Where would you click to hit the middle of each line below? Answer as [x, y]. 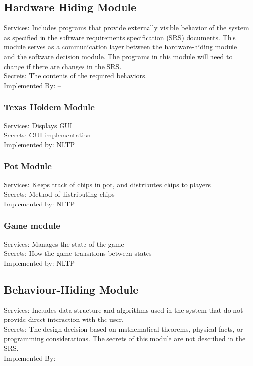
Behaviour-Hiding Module [71, 289]
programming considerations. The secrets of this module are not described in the [125, 338]
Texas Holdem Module [49, 107]
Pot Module [28, 166]
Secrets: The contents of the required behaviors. [75, 76]
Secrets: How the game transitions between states [78, 253]
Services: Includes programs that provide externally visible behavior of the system [126, 28]
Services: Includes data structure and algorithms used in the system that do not [124, 309]
